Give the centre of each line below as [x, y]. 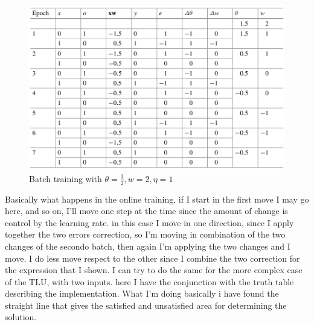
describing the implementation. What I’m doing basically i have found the [142, 293]
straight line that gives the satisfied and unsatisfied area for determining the [146, 305]
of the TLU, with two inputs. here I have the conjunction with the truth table [149, 281]
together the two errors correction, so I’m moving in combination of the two [145, 234]
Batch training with [66, 178]
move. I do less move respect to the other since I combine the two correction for [152, 258]
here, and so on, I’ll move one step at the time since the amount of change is [146, 211]
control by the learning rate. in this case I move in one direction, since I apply [149, 222]
